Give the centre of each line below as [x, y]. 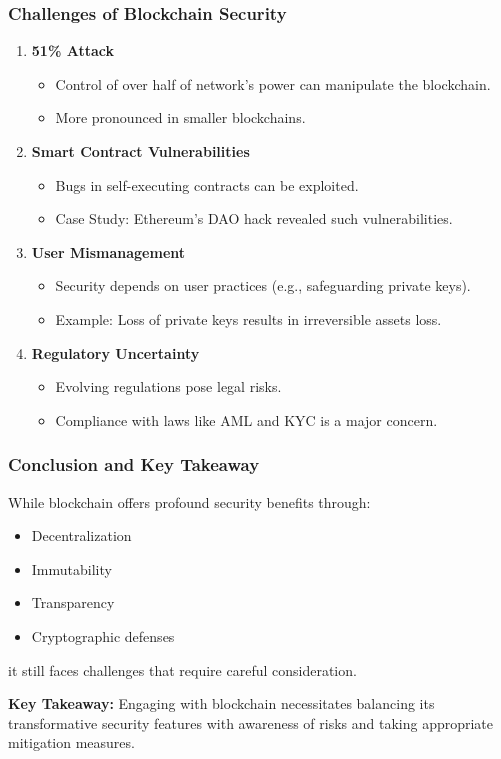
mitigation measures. [71, 742]
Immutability [71, 568]
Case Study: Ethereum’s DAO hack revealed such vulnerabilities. [254, 218]
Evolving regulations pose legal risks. [168, 386]
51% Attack [72, 50]
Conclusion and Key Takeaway [134, 464]
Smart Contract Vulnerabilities [140, 151]
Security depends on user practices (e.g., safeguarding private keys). [263, 285]
